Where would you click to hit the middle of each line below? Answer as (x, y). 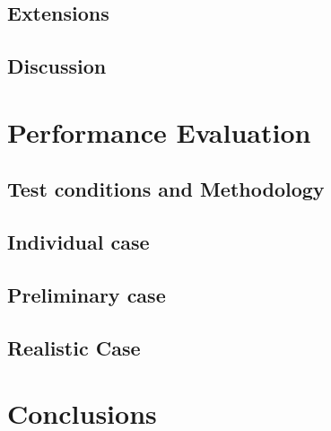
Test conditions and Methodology (166, 189)
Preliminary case (87, 294)
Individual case (78, 242)
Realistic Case (74, 347)
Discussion (57, 66)
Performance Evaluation (159, 132)
